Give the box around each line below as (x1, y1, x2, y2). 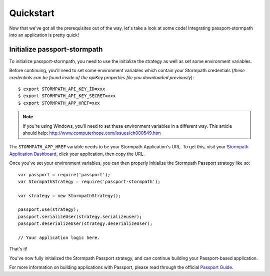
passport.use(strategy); (18, 207, 79, 212)
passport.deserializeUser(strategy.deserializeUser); (18, 221, 152, 226)
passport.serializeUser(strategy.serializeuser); (18, 213, 142, 219)
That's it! (9, 246, 27, 252)
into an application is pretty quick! (9, 32, 79, 38)
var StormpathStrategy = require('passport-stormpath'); (18, 178, 161, 184)
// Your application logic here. (18, 235, 100, 240)
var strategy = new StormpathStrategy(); (18, 193, 121, 198)
